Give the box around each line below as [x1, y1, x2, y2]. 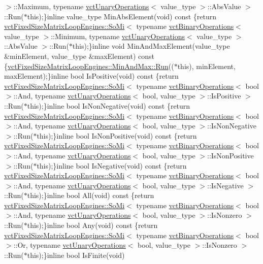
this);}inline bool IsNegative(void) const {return [37, 160, 187, 171]
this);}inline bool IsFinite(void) [27, 249, 125, 260]
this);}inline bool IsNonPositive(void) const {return [37, 130, 197, 141]
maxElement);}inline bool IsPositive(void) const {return [4, 71, 179, 81]
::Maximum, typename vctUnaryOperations [13, 1, 149, 11]
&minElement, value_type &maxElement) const [4, 50, 155, 61]
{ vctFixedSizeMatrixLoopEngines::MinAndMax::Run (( [4, 60, 174, 71]
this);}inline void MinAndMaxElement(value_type [72, 41, 230, 51]
